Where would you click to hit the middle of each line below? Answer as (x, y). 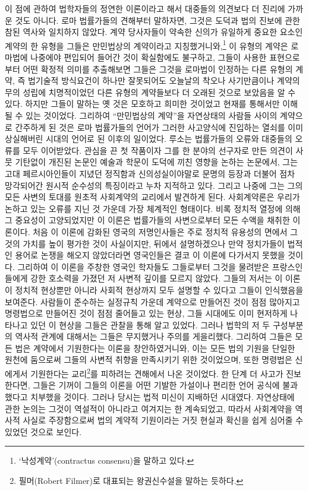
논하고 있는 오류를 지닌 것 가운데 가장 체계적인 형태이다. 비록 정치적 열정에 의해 (153, 208)
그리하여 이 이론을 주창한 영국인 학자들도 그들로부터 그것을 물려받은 (144, 266)
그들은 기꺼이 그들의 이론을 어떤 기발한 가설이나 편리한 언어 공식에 (156, 385)
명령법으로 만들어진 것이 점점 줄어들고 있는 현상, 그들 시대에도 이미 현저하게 (146, 313)
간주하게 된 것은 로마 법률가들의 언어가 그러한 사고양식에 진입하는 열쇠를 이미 (159, 127)
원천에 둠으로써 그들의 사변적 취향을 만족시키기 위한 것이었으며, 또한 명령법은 (149, 359)
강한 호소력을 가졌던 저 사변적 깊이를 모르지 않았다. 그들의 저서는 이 (157, 278)
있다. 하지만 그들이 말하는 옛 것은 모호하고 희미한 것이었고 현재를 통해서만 (142, 104)
